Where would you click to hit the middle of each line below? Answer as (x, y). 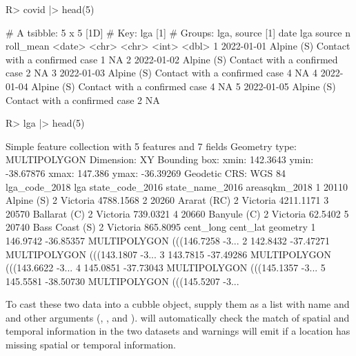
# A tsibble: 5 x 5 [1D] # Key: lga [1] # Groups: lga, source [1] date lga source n (178, 32)
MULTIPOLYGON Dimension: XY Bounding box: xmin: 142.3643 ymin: (160, 159)
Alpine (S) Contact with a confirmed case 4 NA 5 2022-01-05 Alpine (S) (184, 86)
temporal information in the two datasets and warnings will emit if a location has (178, 331)
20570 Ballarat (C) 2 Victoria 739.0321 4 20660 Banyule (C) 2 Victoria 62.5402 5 (177, 213)
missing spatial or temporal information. (91, 345)
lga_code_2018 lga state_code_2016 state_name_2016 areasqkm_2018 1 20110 (177, 186)
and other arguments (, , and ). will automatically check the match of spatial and (178, 317)
